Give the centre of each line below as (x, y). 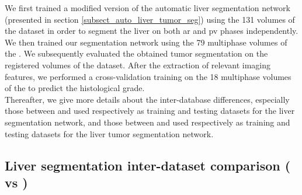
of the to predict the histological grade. (75, 88)
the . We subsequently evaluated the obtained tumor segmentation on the (136, 53)
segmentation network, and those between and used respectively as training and (147, 122)
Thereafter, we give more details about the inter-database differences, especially (147, 99)
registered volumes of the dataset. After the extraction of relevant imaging (138, 65)
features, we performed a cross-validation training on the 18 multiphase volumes (148, 76)
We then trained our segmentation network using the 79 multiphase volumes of (146, 42)
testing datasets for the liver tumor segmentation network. (109, 133)
